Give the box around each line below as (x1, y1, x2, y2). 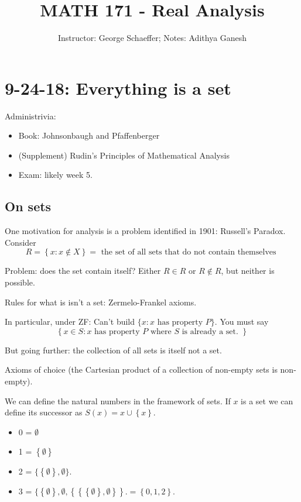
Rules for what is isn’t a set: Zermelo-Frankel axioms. (5, 295, 197, 308)
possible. (5, 276, 35, 288)
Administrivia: (5, 109, 56, 122)
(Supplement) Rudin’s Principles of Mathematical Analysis (18, 149, 230, 161)
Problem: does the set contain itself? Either (5, 264, 161, 277)
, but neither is (221, 264, 275, 277)
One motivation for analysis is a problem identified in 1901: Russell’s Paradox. (5, 225, 286, 237)
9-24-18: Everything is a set (5, 75, 231, 99)
